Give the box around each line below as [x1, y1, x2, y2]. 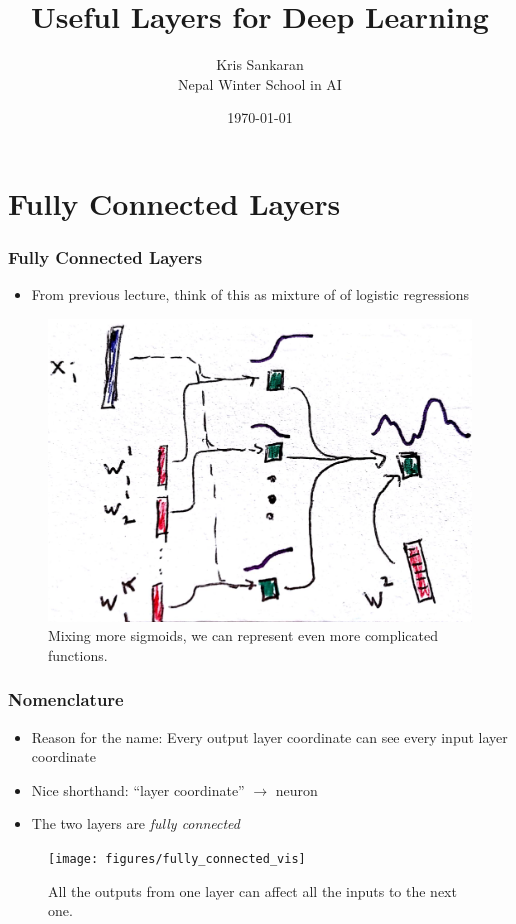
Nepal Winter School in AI [178, 73, 342, 94]
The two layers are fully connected [31, 813, 240, 834]
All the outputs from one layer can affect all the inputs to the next [48, 880, 457, 901]
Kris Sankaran [216, 54, 304, 75]
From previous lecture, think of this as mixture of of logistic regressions [31, 284, 470, 305]
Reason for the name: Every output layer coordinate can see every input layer [31, 726, 508, 747]
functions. [48, 644, 108, 665]
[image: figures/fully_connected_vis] [48, 851, 306, 866]
